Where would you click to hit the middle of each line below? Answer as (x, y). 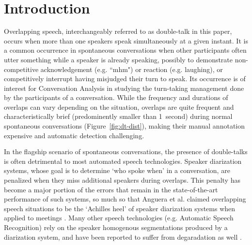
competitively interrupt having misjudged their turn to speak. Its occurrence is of (125, 79)
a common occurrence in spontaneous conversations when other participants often (125, 50)
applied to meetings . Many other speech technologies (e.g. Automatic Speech (119, 218)
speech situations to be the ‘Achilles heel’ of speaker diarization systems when (120, 208)
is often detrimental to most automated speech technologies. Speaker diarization (123, 161)
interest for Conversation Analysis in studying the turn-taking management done (124, 88)
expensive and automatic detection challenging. (74, 135)
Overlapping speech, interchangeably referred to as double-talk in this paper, (118, 31)
